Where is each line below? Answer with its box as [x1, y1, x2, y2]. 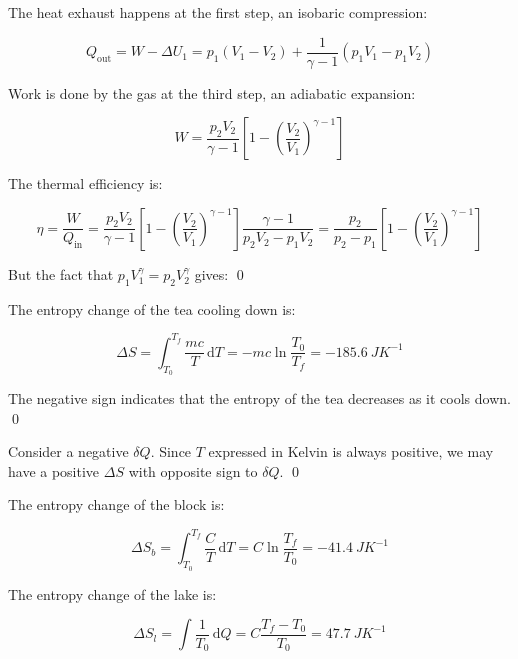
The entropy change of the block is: [8, 494, 225, 515]
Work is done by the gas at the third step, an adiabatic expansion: [8, 82, 416, 103]
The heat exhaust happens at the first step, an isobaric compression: [8, 2, 428, 22]
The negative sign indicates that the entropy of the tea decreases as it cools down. [8, 387, 511, 408]
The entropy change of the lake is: [8, 583, 217, 604]
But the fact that [8, 263, 114, 284]
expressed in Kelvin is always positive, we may [208, 441, 494, 462]
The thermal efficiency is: [8, 173, 163, 194]
